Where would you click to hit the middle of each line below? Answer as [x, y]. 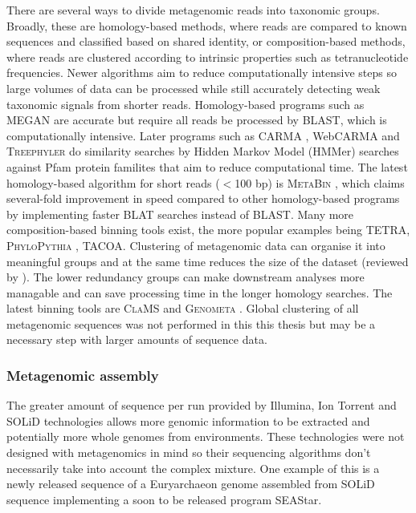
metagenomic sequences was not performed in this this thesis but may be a [191, 323]
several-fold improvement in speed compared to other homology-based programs [203, 198]
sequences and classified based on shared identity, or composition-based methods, [206, 41]
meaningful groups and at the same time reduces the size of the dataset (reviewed [208, 261]
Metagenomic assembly [83, 375]
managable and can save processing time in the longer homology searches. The [200, 292]
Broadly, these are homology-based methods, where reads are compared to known [207, 25]
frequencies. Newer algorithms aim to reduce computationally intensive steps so [202, 73]
